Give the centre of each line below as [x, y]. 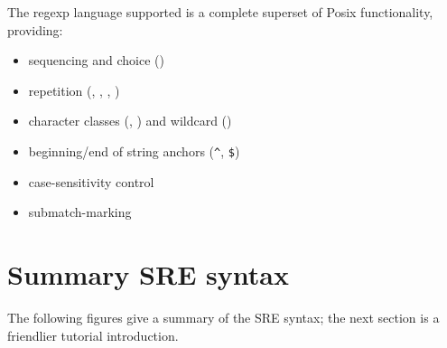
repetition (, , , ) [74, 90]
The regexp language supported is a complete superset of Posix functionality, [220, 12]
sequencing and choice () [96, 60]
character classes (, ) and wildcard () [130, 121]
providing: [35, 29]
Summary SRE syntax [148, 274]
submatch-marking [80, 212]
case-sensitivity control [91, 181]
